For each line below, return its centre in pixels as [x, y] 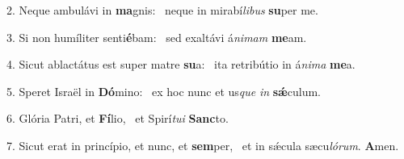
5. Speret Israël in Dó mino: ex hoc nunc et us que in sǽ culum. [164, 91]
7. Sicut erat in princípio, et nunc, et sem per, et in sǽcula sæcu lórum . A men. [203, 145]
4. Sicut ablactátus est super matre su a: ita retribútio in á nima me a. [181, 64]
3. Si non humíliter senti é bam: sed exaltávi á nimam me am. [157, 37]
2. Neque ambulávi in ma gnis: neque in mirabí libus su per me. [162, 10]
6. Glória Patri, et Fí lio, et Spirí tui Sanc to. [118, 118]
